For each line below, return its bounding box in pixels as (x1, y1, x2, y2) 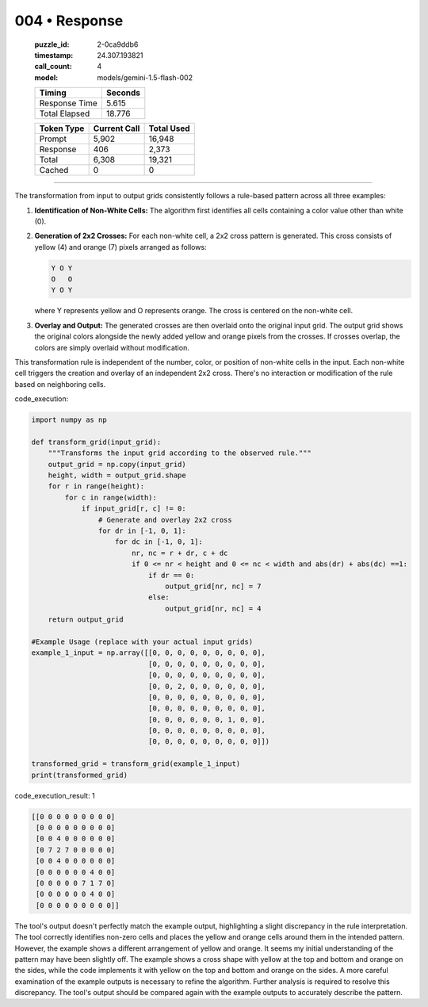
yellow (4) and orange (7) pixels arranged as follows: (34, 242, 207, 251)
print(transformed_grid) (31, 770, 128, 779)
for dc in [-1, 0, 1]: (115, 538, 204, 546)
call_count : (34, 62, 73, 71)
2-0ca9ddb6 (97, 40, 139, 49)
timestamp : (34, 50, 74, 59)
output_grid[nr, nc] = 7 (165, 582, 262, 591)
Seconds (105, 87, 140, 98)
